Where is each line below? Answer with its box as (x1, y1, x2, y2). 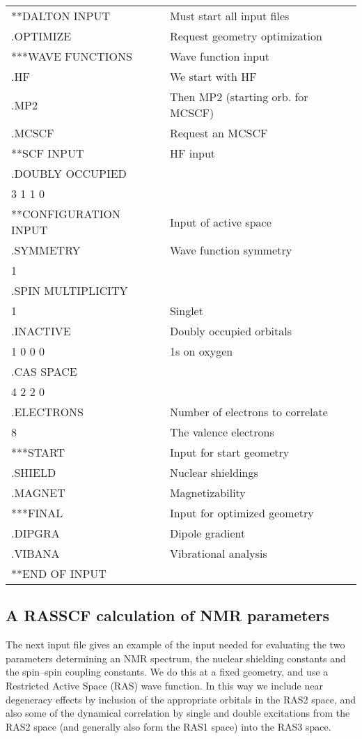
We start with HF (169, 68, 257, 84)
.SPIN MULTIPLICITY (11, 282, 128, 298)
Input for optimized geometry (169, 505, 314, 521)
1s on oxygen (169, 343, 233, 359)
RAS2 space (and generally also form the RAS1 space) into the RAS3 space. (6, 719, 331, 733)
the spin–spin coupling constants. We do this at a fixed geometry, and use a (6, 664, 329, 679)
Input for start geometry (169, 444, 290, 460)
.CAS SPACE (11, 363, 77, 379)
